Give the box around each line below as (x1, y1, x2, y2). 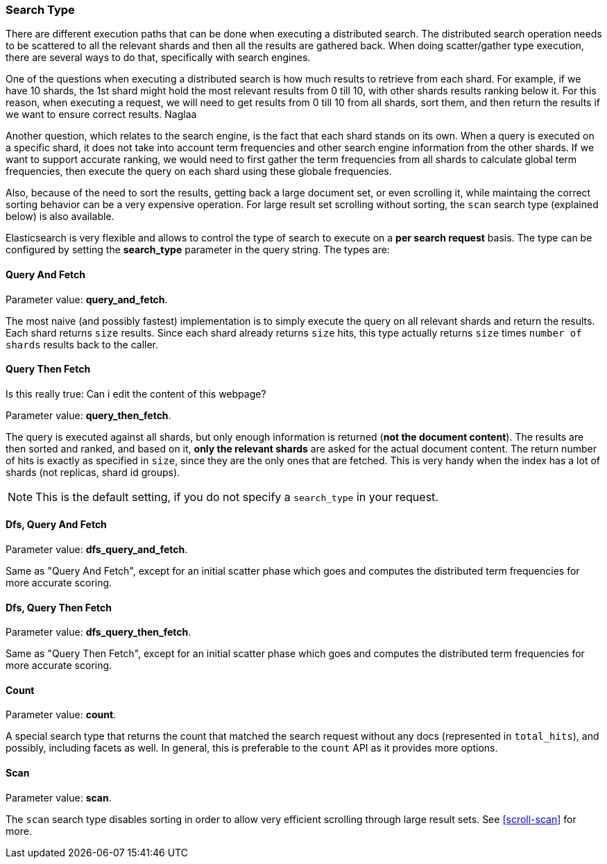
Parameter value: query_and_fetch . (6, 293, 168, 305)
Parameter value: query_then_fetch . (6, 409, 171, 421)
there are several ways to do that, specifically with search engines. (6, 51, 311, 64)
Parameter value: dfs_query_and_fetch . (6, 543, 188, 556)
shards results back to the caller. (6, 338, 159, 350)
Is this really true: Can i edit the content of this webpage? (6, 387, 266, 400)
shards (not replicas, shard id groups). (6, 466, 180, 478)
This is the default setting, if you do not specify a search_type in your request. (35, 489, 438, 504)
